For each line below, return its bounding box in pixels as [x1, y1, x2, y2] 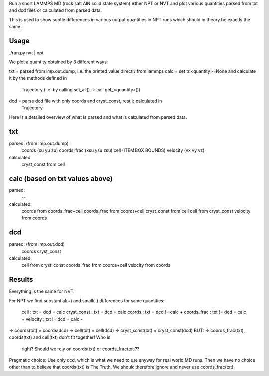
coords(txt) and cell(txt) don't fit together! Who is [9, 334, 111, 340]
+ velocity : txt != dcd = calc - [21, 316, 83, 322]
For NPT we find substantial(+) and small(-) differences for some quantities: [9, 297, 165, 304]
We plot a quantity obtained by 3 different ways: [9, 59, 108, 65]
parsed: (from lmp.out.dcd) [9, 241, 65, 247]
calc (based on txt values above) [9, 174, 113, 183]
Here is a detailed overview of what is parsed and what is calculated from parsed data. [9, 114, 187, 120]
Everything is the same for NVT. [9, 288, 75, 294]
